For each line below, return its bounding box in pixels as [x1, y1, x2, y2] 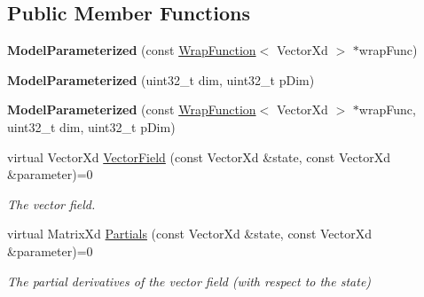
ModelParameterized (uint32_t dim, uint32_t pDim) [7, 70, 315, 89]
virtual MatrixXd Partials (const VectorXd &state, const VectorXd [7, 224, 373, 243]
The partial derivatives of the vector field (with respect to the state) [7, 271, 372, 290]
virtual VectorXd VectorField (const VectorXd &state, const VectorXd [7, 147, 390, 166]
